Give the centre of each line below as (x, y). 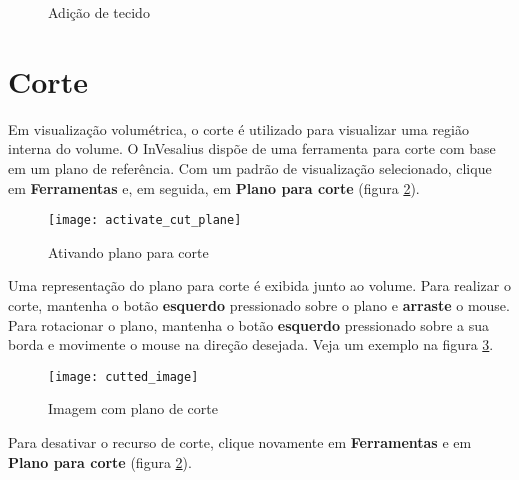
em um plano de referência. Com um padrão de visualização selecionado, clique (250, 167)
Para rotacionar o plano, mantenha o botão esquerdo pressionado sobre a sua (248, 324)
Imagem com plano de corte (133, 408)
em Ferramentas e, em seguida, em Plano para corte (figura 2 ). (214, 187)
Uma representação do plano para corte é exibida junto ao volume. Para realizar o (259, 285)
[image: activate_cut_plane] (145, 220)
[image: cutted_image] (123, 376)
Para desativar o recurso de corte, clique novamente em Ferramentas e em (240, 441)
